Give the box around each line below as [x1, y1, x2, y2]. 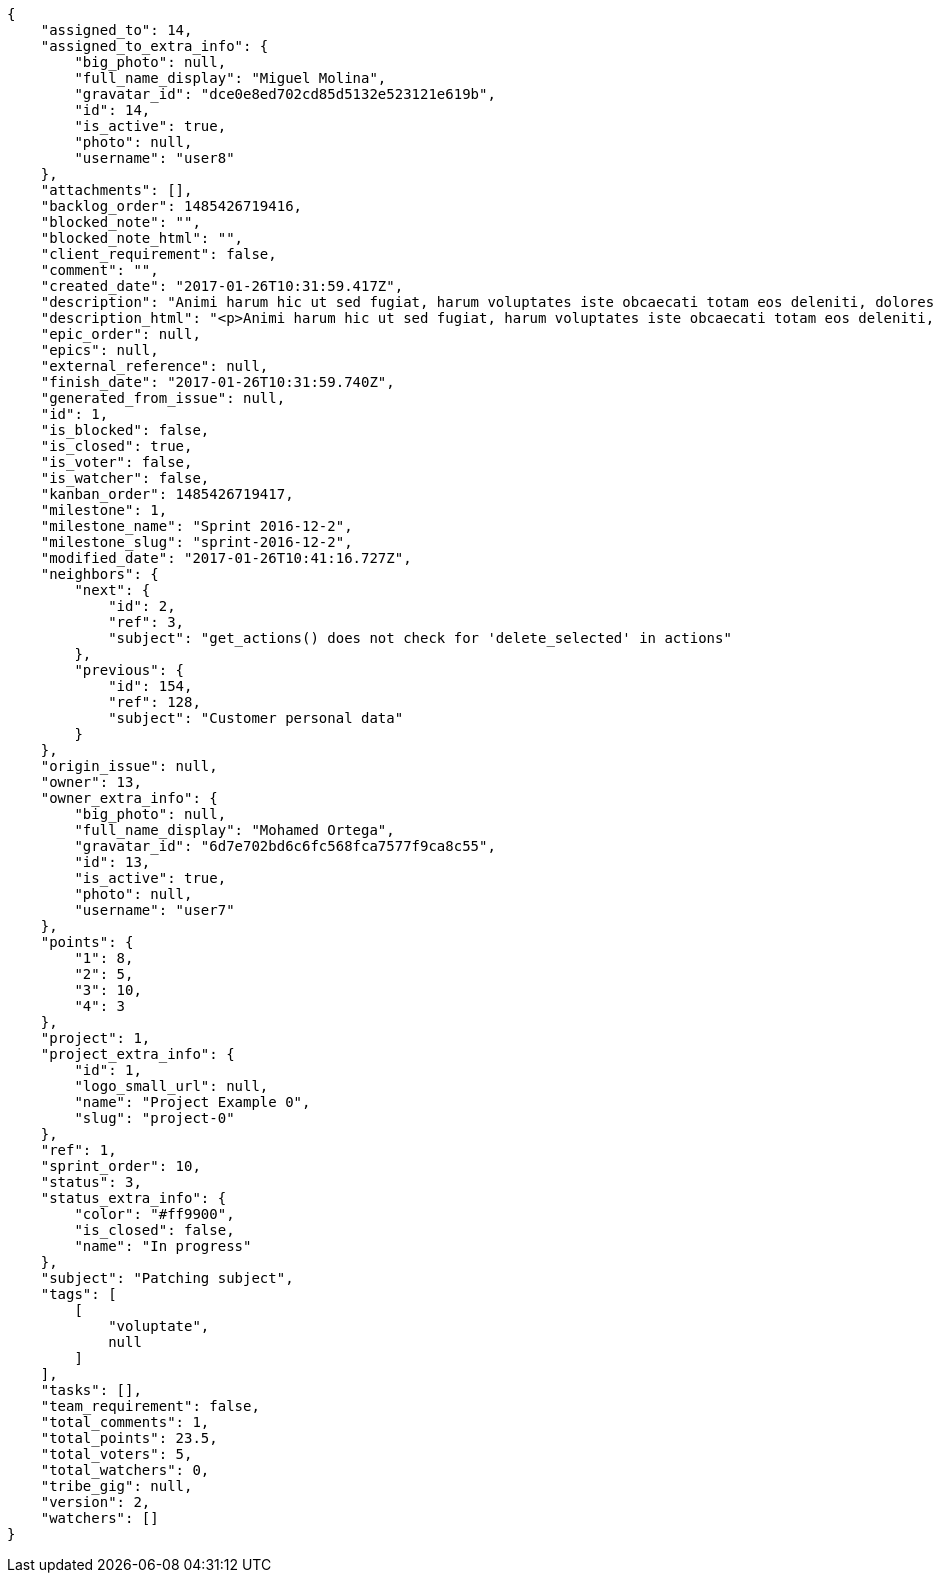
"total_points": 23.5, [40, 1430, 218, 1446]
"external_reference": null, [40, 358, 269, 374]
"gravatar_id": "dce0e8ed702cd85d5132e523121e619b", [74, 86, 496, 102]
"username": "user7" [74, 902, 235, 918]
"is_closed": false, [74, 1222, 235, 1238]
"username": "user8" [74, 150, 235, 166]
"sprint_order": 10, [40, 1158, 201, 1174]
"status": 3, [40, 1174, 142, 1190]
